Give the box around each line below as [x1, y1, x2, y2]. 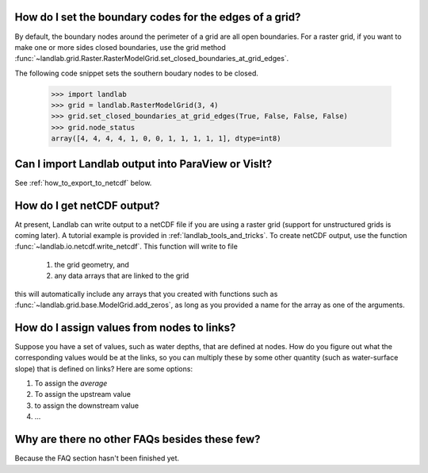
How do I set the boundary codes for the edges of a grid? [14, 10, 301, 24]
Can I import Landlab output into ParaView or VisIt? [14, 157, 273, 171]
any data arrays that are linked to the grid [54, 271, 189, 281]
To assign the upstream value [34, 390, 131, 399]
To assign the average [34, 379, 108, 388]
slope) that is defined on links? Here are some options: [14, 363, 193, 373]
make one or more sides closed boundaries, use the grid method [14, 42, 226, 52]
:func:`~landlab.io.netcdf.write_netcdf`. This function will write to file [14, 242, 238, 252]
